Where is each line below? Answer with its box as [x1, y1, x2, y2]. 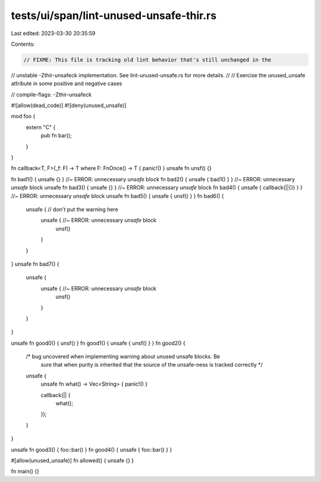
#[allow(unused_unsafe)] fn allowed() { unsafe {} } [11, 456, 134, 464]
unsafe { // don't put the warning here [26, 206, 118, 213]
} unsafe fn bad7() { [11, 260, 59, 267]
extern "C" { [26, 124, 56, 131]
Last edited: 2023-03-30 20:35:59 [11, 30, 96, 37]
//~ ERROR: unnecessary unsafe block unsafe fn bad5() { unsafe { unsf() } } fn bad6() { [11, 192, 224, 199]
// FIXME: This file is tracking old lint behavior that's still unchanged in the [23, 56, 272, 63]
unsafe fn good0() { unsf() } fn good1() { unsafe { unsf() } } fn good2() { [11, 339, 185, 346]
